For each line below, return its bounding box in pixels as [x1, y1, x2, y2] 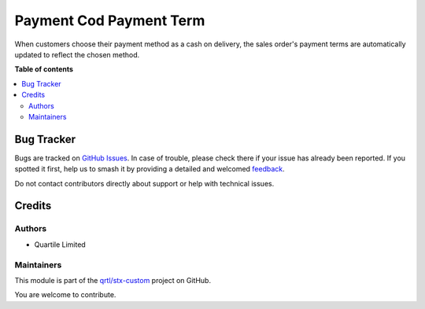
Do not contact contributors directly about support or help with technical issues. [14, 178, 275, 188]
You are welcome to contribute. [14, 290, 116, 300]
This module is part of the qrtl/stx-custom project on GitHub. [14, 275, 212, 285]
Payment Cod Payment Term [14, 12, 205, 29]
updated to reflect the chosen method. [14, 50, 140, 59]
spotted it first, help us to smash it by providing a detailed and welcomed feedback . [14, 164, 285, 174]
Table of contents [14, 64, 74, 74]
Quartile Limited [34, 240, 86, 249]
